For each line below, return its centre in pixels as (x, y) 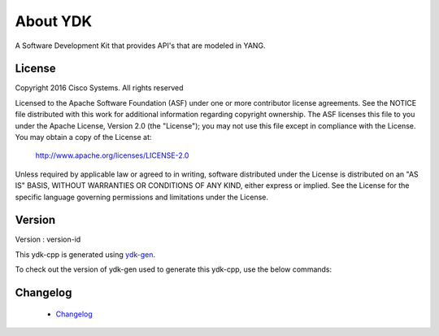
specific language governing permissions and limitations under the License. (141, 197)
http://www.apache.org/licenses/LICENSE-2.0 (112, 155)
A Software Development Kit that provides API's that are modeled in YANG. (140, 46)
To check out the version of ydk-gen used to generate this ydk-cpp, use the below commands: (174, 269)
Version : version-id (48, 239)
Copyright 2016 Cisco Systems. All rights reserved (99, 88)
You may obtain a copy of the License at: (83, 137)
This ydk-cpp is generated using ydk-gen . (85, 254)
